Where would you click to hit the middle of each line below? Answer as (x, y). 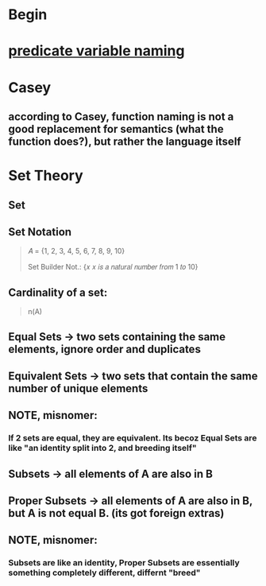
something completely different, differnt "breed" (104, 572)
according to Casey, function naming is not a (121, 116)
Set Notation (40, 232)
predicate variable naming (96, 51)
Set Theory (46, 176)
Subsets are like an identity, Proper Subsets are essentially (124, 563)
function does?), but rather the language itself (125, 141)
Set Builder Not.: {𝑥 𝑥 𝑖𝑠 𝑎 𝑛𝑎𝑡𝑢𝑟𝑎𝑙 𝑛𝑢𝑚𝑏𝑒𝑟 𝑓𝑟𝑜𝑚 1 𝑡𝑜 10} (113, 267)
